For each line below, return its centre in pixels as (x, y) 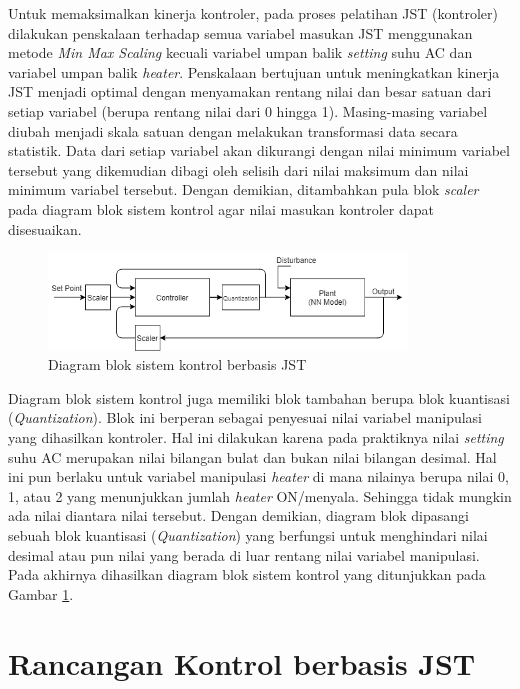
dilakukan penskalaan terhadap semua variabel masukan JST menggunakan (240, 32)
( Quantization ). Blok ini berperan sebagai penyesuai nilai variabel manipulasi (245, 417)
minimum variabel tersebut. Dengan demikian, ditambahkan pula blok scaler (243, 189)
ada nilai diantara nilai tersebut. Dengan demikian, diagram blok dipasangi (238, 515)
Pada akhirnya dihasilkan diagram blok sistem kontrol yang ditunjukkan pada (247, 574)
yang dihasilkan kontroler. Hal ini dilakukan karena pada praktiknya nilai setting (256, 437)
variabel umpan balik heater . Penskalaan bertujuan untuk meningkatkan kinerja (254, 71)
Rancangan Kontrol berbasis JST (242, 662)
